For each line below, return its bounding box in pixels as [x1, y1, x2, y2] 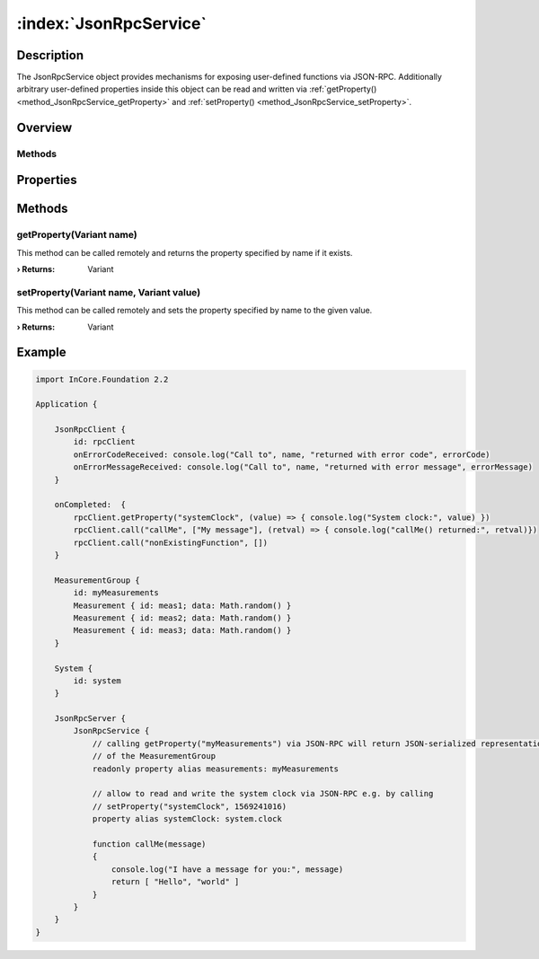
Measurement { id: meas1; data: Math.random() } [73, 600, 292, 611]
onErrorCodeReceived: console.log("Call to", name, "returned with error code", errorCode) [73, 449, 490, 460]
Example [16, 345, 66, 360]
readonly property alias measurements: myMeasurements [92, 763, 340, 774]
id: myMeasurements [73, 588, 159, 598]
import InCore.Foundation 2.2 [35, 374, 169, 384]
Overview [16, 119, 73, 135]
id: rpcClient [73, 436, 136, 447]
